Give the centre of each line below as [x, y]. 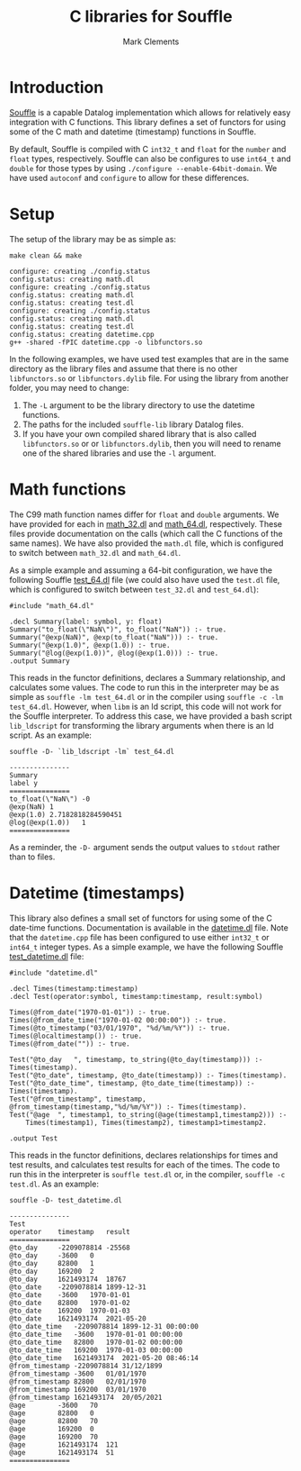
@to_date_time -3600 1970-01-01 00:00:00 [96, 1334]
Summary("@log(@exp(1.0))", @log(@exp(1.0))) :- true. [114, 653]
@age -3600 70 [54, 1405]
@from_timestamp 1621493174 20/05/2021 [86, 1397]
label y [24, 783]
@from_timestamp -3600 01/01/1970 [78, 1374]
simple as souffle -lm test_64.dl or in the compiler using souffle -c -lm [146, 696]
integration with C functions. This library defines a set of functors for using [147, 122]
